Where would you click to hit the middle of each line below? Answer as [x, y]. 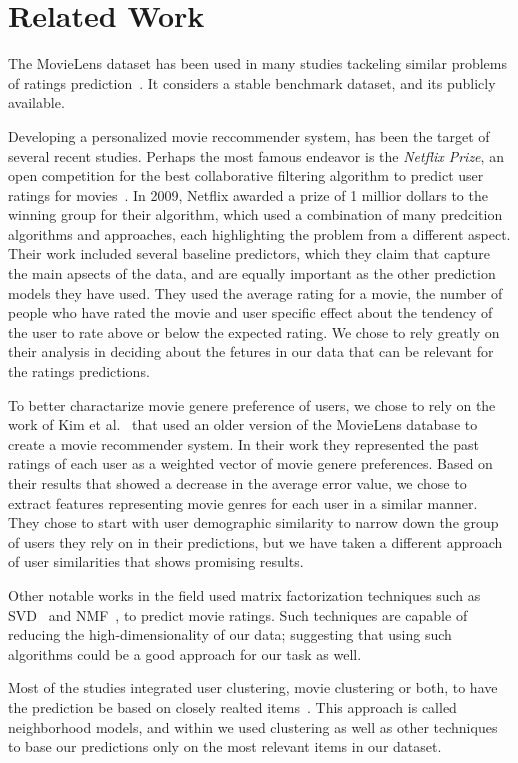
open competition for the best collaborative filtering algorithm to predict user [246, 175]
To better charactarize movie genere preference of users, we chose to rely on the [252, 404]
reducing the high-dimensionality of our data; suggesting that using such [230, 634]
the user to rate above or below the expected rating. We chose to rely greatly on [254, 331]
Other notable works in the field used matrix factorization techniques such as [244, 594]
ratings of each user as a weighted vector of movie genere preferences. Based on [250, 463]
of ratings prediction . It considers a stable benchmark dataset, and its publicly [252, 82]
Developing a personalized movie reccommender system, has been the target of [249, 135]
